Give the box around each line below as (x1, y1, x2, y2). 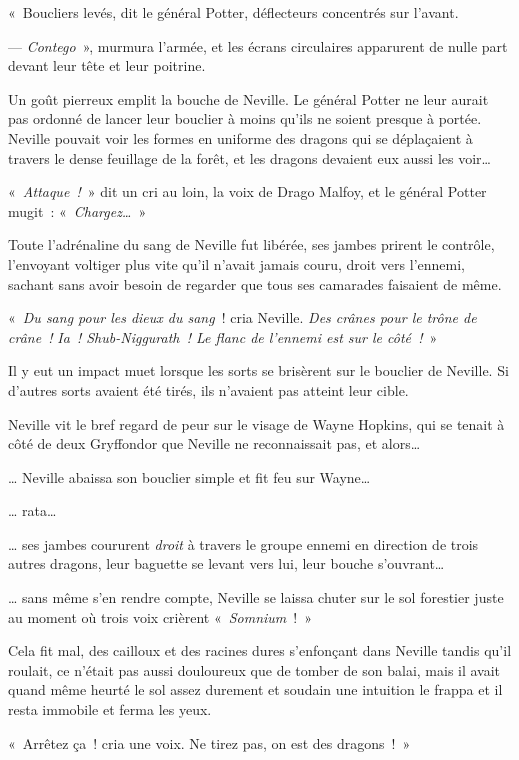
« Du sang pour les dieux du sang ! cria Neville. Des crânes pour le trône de (8, 307, 477, 328)
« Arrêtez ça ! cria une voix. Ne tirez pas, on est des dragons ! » (8, 732, 411, 753)
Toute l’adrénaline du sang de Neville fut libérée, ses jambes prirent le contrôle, (8, 234, 495, 255)
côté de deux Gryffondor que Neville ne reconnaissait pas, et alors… (8, 433, 421, 454)
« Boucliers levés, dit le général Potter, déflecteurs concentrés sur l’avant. (8, 2, 459, 22)
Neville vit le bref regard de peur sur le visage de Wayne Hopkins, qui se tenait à (8, 413, 505, 434)
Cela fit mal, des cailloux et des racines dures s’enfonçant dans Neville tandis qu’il (8, 640, 512, 661)
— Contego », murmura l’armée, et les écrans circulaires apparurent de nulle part (8, 35, 508, 56)
